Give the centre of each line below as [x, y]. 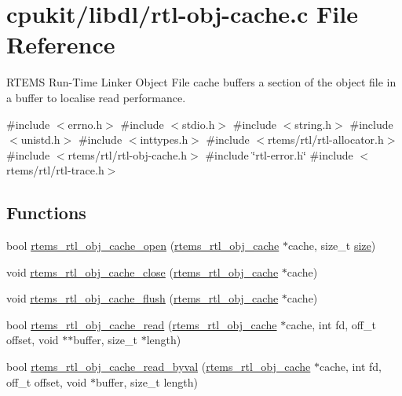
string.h [313, 124]
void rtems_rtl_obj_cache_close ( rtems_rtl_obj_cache [143, 271]
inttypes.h [164, 139]
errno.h [85, 124]
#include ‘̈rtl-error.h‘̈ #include [279, 154]
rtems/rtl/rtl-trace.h [55, 170]
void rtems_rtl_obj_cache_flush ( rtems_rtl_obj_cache [143, 298]
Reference [61, 44]
